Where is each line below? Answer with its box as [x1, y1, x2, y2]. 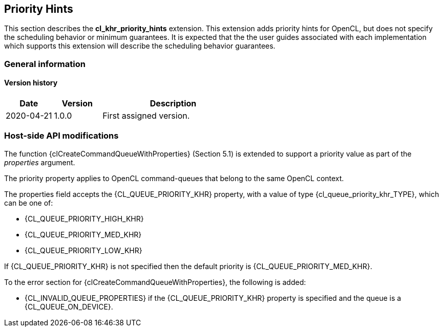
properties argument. [4, 158, 75, 167]
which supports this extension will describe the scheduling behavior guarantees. [4, 41, 276, 51]
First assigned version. [102, 111, 190, 121]
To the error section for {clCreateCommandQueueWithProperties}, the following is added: [4, 277, 306, 286]
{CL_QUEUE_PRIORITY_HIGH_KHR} [25, 214, 144, 223]
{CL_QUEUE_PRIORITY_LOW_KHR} [25, 246, 142, 255]
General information [4, 58, 86, 69]
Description [150, 98, 197, 109]
